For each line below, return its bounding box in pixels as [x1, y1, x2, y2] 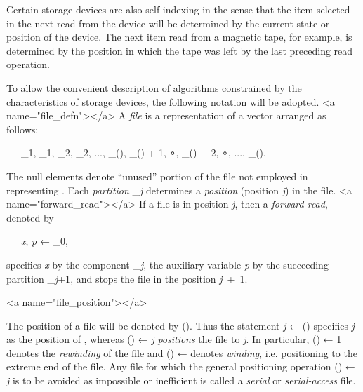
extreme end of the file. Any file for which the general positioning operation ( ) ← [6, 359, 355, 374]
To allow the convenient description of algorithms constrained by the [6, 80, 302, 95]
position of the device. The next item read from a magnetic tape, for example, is [6, 29, 352, 44]
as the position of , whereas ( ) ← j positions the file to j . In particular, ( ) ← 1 [6, 332, 342, 346]
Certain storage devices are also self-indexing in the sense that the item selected [6, 2, 350, 16]
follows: [6, 121, 39, 136]
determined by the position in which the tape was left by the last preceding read [6, 43, 353, 58]
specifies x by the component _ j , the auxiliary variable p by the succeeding [6, 257, 329, 271]
